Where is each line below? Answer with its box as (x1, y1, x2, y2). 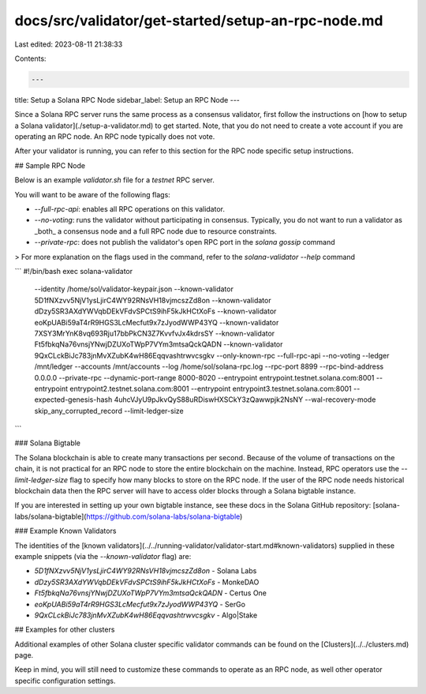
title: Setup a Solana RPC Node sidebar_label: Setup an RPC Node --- (14, 95, 241, 104)
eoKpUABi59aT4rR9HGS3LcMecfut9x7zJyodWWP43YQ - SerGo (34, 599, 246, 609)
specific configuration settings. (14, 676, 116, 685)
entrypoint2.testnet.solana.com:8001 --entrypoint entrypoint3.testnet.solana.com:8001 (69, 384, 353, 393)
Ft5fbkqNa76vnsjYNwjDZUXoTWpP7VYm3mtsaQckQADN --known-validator (34, 339, 283, 349)
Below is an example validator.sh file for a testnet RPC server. (14, 175, 215, 185)
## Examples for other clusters (14, 625, 115, 635)
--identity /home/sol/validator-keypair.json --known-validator (34, 284, 234, 294)
